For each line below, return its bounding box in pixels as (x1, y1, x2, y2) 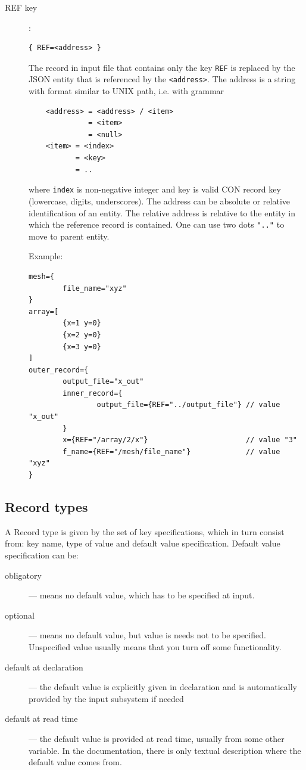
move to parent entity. (29, 229, 110, 242)
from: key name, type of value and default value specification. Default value (5, 537, 280, 549)
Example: (29, 250, 63, 262)
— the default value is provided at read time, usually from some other (29, 732, 285, 744)
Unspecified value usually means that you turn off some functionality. (29, 640, 282, 653)
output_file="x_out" (63, 377, 144, 386)
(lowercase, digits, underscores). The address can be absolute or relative (29, 194, 291, 207)
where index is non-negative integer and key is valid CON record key (29, 183, 281, 195)
